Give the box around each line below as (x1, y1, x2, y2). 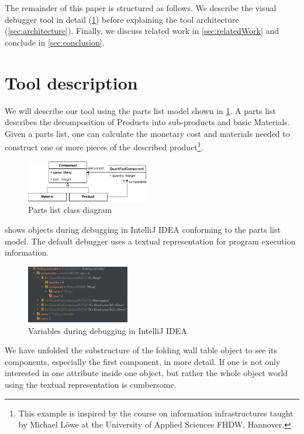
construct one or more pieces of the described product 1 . (5, 139, 203, 153)
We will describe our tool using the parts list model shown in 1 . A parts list (5, 104, 276, 116)
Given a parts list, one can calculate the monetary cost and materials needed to (5, 127, 290, 139)
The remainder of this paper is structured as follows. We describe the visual (5, 2, 277, 13)
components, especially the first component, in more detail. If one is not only (5, 355, 281, 367)
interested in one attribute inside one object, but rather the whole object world (5, 367, 288, 379)
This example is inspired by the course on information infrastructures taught (18, 407, 293, 419)
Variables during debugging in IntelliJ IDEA (28, 324, 187, 336)
